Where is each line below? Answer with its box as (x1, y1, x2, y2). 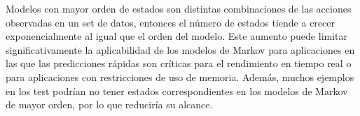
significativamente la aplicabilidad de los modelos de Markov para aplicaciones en (6, 42, 355, 57)
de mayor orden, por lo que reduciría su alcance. (6, 97, 213, 112)
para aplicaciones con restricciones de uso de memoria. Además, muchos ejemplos (6, 69, 354, 84)
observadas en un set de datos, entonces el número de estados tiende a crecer (6, 15, 335, 29)
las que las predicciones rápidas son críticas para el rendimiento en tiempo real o (6, 56, 352, 71)
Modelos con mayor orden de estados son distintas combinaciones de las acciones (6, 1, 352, 15)
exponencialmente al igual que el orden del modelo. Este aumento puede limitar (6, 29, 348, 43)
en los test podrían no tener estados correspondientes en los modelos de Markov (6, 83, 348, 98)
